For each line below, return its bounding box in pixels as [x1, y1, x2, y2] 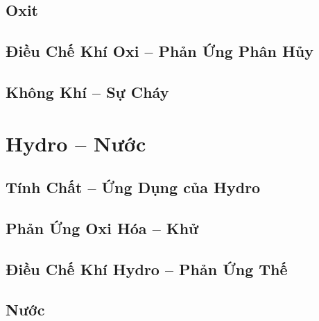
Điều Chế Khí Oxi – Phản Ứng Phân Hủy [6, 40, 314, 62]
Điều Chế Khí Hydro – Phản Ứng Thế [6, 258, 288, 279]
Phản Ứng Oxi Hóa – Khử [6, 217, 199, 238]
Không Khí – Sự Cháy [6, 81, 169, 102]
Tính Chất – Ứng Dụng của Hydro [6, 176, 261, 198]
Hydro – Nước [6, 129, 146, 157]
